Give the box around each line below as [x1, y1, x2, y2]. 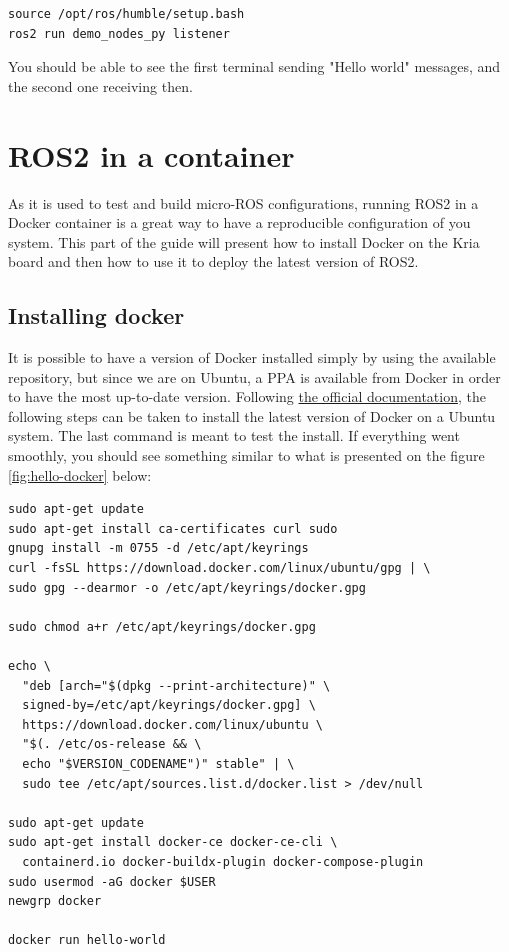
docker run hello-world [8, 933, 166, 948]
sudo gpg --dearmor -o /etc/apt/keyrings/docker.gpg [8, 580, 366, 595]
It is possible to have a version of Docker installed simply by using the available [8, 347, 496, 368]
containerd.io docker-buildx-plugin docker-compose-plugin [22, 854, 424, 869]
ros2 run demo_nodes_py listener [8, 26, 230, 41]
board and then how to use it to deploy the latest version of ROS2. [8, 251, 419, 272]
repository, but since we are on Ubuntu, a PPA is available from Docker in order [8, 366, 501, 387]
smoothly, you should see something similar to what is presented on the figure [8, 445, 485, 466]
